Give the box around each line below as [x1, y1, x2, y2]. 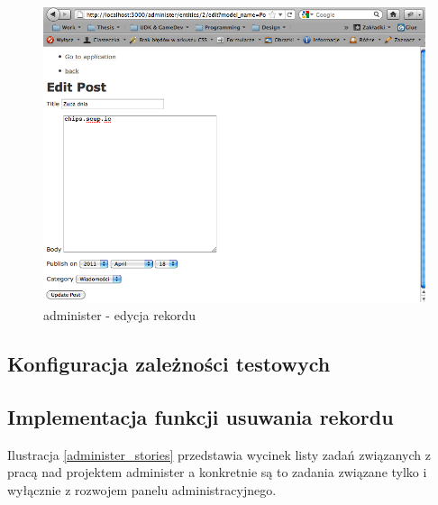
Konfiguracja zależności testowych [7, 349, 331, 377]
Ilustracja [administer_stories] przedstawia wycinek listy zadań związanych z [7, 445, 431, 464]
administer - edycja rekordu [43, 305, 196, 324]
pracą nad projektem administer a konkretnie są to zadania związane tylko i [7, 463, 427, 482]
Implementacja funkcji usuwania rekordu [7, 402, 394, 430]
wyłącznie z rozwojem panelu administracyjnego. [7, 480, 277, 499]
